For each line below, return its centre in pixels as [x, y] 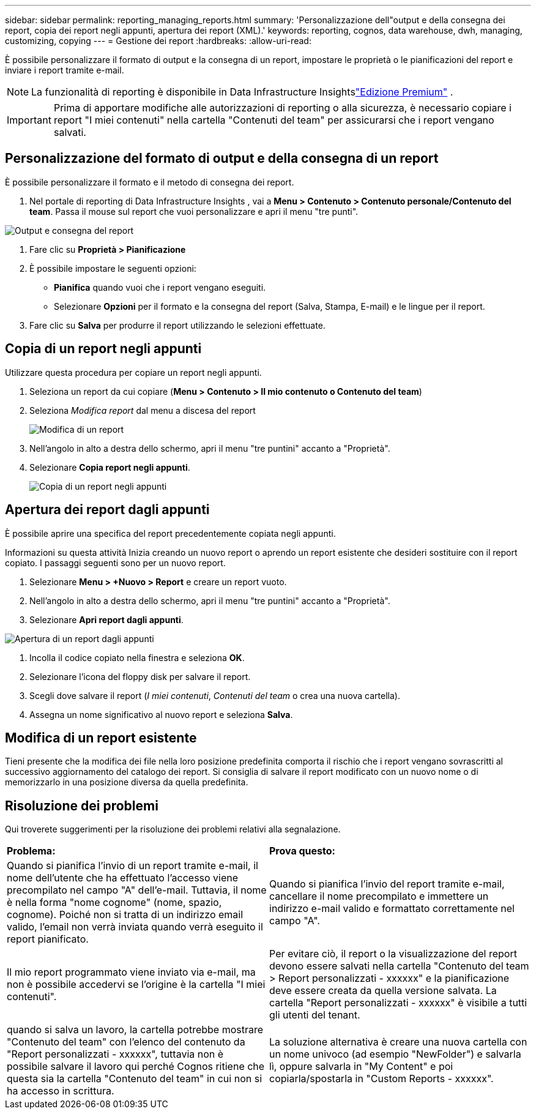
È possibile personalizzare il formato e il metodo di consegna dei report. [150, 182]
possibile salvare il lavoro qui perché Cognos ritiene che [136, 1067]
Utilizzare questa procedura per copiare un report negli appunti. [133, 372]
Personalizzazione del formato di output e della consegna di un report [222, 159]
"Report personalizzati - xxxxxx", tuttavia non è [115, 1054]
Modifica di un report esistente [101, 738]
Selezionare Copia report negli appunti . [110, 467]
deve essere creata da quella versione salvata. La [383, 991]
